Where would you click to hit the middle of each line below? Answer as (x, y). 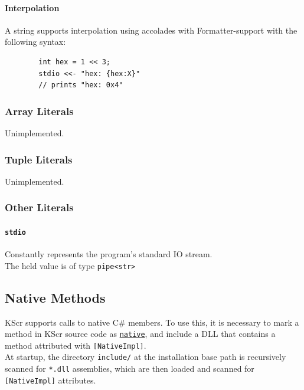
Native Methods (55, 297)
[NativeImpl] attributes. (50, 380)
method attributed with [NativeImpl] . (76, 345)
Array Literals (39, 111)
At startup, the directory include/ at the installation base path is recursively (146, 357)
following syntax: (35, 42)
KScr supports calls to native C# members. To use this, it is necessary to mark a (152, 322)
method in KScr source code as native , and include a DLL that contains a (140, 334)
